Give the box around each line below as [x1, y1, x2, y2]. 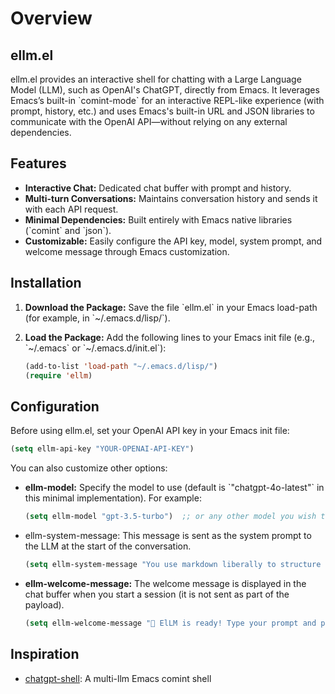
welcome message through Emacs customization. [24, 245, 230, 257]
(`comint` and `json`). [24, 224, 112, 236]
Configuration [10, 398, 100, 415]
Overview [10, 7, 93, 30]
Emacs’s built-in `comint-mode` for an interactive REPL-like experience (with [10, 95, 325, 106]
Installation [10, 275, 82, 292]
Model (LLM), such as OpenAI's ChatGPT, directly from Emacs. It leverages [10, 84, 320, 96]
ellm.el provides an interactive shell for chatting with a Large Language [10, 73, 302, 85]
